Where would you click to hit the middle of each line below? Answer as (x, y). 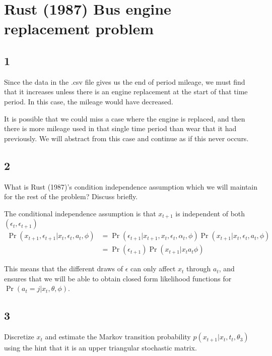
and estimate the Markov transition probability (118, 337)
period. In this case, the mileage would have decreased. (89, 101)
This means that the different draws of (63, 269)
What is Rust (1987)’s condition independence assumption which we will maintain (131, 186)
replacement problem (79, 28)
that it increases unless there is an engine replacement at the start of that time (126, 92)
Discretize (19, 337)
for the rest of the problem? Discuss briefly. (71, 196)
